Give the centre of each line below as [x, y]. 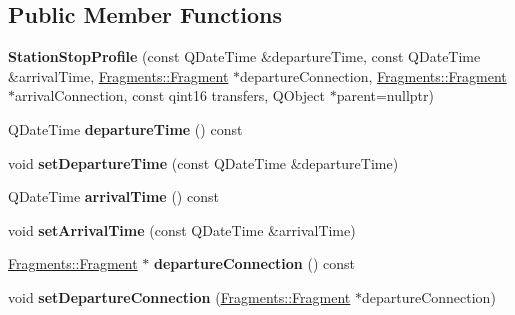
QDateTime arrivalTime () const [113, 196]
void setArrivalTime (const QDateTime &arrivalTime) [182, 229]
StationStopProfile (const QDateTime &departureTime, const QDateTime [244, 56]
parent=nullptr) [385, 95]
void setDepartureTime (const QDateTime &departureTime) [203, 162]
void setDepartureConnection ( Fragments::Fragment [179, 296]
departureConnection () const [254, 263]
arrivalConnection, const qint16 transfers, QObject [170, 95]
